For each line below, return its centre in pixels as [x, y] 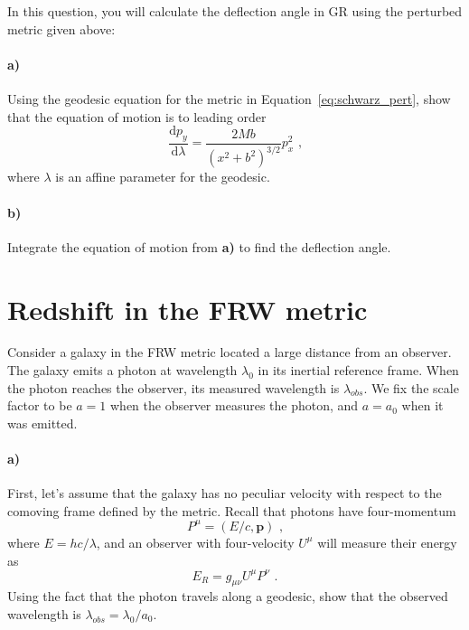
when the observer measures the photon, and [234, 405]
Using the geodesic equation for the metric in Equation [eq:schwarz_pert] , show [229, 98]
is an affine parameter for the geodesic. [163, 177]
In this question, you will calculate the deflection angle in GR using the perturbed [235, 11]
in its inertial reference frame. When [358, 370]
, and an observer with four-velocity [195, 542]
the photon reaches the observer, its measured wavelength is [174, 387]
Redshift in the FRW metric [188, 309]
